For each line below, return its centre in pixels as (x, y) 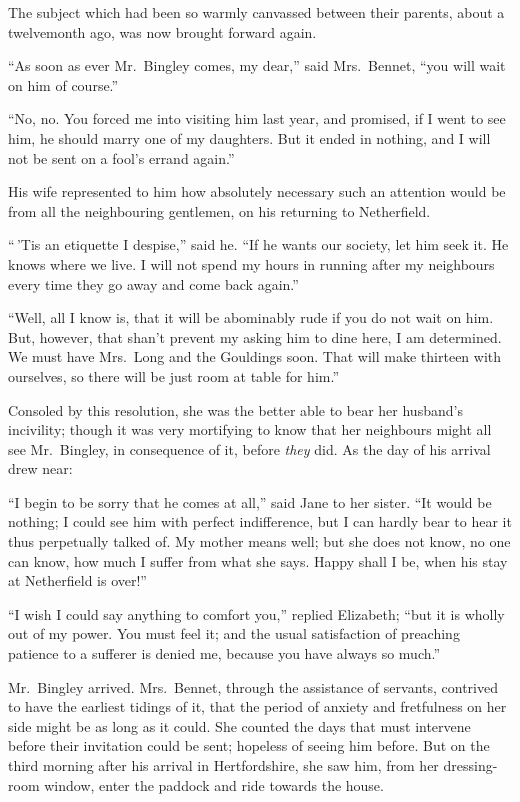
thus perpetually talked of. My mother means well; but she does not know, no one (259, 541)
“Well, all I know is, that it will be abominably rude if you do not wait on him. (251, 317)
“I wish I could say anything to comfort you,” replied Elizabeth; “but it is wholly (256, 613)
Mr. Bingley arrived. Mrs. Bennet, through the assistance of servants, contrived (253, 686)
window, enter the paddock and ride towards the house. (214, 784)
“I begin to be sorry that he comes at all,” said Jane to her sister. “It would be (250, 501)
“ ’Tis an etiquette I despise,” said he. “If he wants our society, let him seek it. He (258, 244)
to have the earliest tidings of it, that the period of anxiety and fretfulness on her (257, 706)
